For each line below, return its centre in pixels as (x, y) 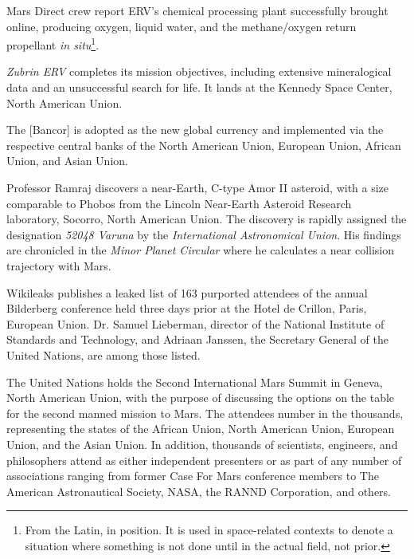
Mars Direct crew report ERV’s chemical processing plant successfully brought (197, 10)
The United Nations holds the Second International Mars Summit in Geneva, (195, 382)
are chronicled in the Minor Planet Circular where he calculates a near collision (201, 250)
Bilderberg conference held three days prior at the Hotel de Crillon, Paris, (187, 308)
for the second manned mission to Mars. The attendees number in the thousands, (205, 413)
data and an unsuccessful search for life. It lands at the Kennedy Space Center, (199, 87)
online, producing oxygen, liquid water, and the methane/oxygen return (182, 26)
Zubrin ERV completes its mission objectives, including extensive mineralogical (199, 71)
